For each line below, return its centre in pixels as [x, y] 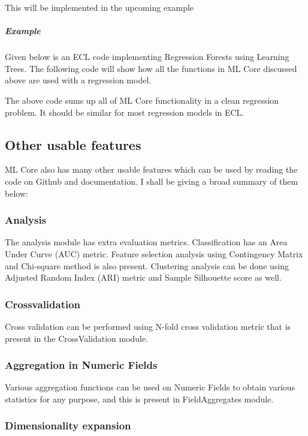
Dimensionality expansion [68, 426]
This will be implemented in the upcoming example [99, 7]
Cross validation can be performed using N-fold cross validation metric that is [148, 326]
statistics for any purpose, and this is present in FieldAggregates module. [139, 399]
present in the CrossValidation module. [77, 338]
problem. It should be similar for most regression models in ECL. [125, 112]
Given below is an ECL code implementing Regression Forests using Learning [147, 57]
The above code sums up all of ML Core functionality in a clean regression [142, 100]
